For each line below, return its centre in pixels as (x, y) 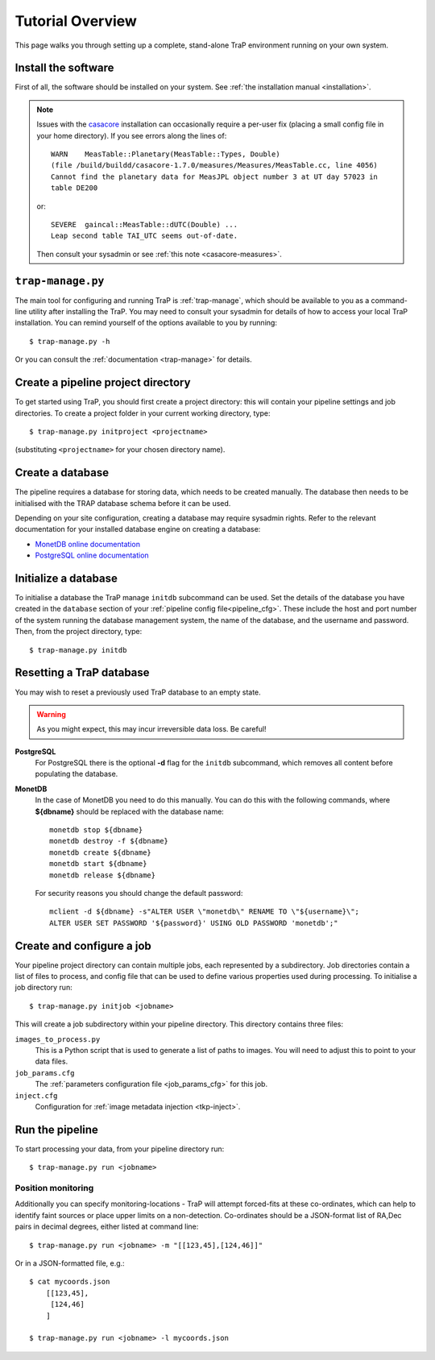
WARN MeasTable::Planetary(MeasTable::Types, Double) (166, 154)
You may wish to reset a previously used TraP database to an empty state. (138, 692)
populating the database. (77, 774)
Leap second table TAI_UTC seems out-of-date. (144, 236)
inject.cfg (36, 1095)
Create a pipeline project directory (103, 383)
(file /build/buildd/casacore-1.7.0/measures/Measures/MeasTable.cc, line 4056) (215, 166)
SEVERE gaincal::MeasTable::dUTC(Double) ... (144, 224)
